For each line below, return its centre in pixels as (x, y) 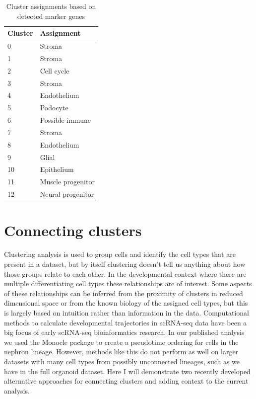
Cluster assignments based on (51, 6)
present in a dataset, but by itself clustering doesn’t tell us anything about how (125, 264)
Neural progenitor (67, 194)
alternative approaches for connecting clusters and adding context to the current (126, 381)
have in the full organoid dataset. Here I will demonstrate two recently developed (127, 371)
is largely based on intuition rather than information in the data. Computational (127, 312)
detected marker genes (51, 16)
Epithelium (57, 169)
